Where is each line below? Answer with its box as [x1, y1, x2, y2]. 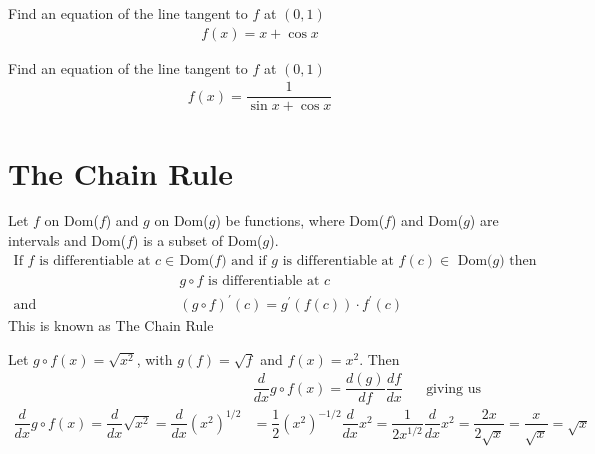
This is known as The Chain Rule [8, 315, 214, 336]
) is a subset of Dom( [133, 230, 263, 251]
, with [136, 348, 173, 369]
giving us [426, 381, 482, 396]
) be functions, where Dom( [215, 210, 385, 231]
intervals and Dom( [8, 230, 127, 251]
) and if [221, 253, 267, 268]
